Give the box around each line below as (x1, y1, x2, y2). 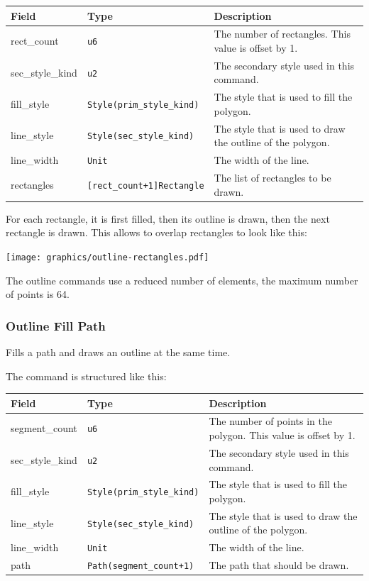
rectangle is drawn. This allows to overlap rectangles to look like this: (6, 225, 307, 240)
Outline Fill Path (6, 316, 106, 334)
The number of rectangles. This (214, 26, 351, 41)
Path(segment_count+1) (87, 561, 194, 572)
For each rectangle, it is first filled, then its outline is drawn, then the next (6, 211, 330, 226)
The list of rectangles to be (214, 170, 331, 184)
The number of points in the (209, 414, 332, 428)
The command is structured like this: (6, 368, 167, 383)
